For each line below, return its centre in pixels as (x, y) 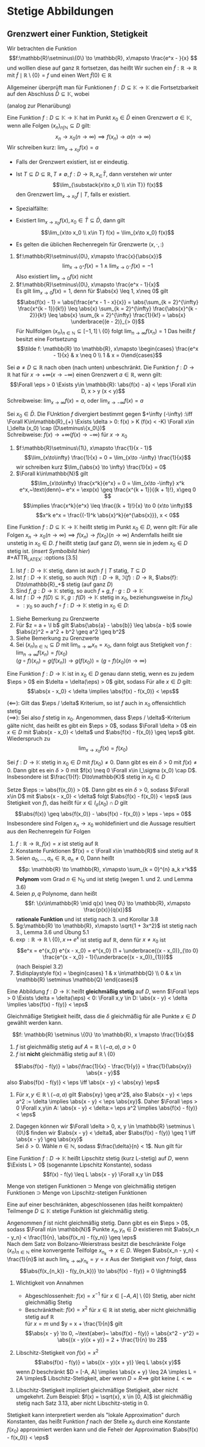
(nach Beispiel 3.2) (39, 967)
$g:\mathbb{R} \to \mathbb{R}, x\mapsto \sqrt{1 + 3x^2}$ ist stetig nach (106, 925)
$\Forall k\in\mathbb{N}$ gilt (52, 474)
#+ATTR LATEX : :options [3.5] (42, 558)
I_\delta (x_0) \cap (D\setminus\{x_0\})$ (56, 428)
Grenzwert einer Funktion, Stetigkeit (77, 34)
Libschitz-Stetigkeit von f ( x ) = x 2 (57, 1352)
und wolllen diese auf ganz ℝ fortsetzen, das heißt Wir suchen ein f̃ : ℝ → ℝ (102, 68)
